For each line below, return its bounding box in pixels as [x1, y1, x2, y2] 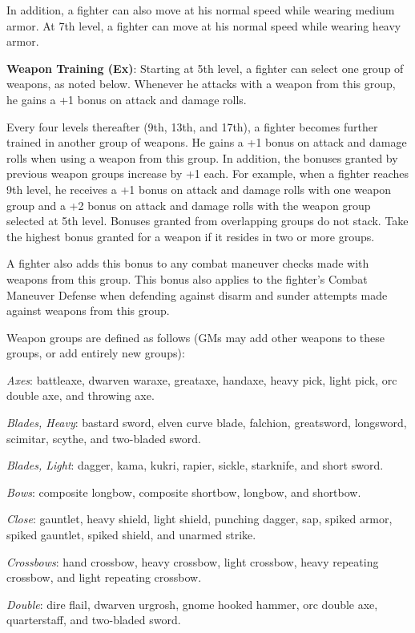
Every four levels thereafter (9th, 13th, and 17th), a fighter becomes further [6, 118, 378, 135]
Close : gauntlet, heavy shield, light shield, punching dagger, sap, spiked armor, [6, 510, 393, 527]
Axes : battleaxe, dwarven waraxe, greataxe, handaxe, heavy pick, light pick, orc [6, 371, 397, 388]
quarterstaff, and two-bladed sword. [6, 611, 181, 628]
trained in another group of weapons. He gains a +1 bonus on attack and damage [6, 134, 407, 151]
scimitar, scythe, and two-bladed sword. [6, 429, 201, 446]
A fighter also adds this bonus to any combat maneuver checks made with [6, 255, 369, 272]
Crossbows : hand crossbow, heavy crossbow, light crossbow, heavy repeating [6, 553, 379, 570]
